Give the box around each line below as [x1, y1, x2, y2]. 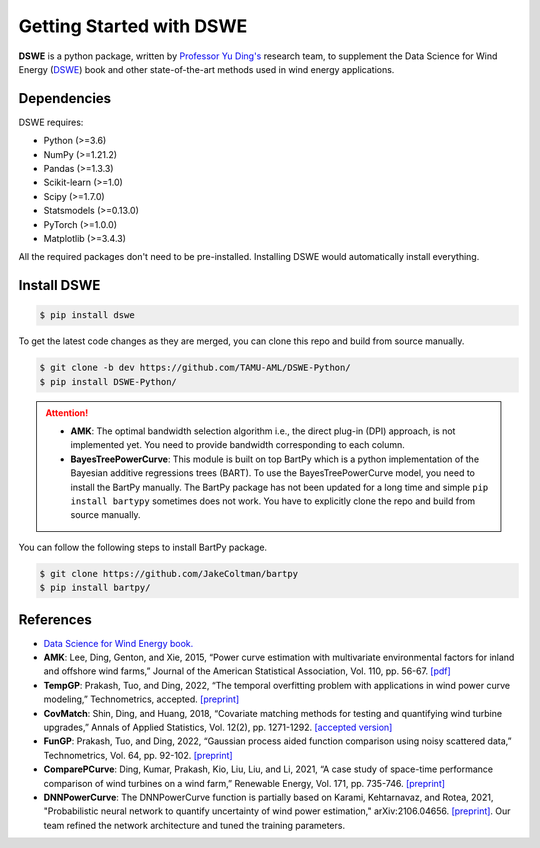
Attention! [45, 406, 89, 419]
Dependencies [18, 90, 112, 107]
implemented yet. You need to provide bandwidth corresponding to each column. [70, 439, 405, 451]
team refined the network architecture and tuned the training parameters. [43, 819, 345, 831]
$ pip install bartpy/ [39, 582, 151, 594]
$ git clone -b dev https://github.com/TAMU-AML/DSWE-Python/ [39, 362, 351, 374]
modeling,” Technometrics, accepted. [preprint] [43, 693, 240, 705]
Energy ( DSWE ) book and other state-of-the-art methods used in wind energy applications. [18, 63, 395, 75]
